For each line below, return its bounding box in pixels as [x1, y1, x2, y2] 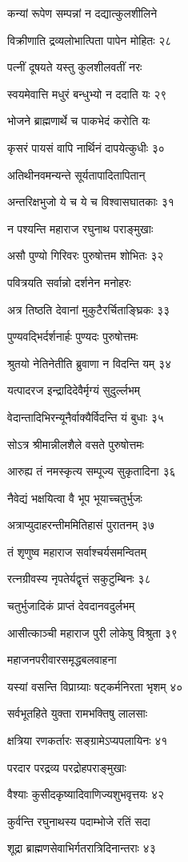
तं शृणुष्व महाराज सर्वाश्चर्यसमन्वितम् [7, 543, 146, 560]
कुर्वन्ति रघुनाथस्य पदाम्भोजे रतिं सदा [7, 812, 150, 829]
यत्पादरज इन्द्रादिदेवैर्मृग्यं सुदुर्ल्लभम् [7, 382, 140, 399]
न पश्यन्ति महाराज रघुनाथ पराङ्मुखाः [7, 220, 154, 237]
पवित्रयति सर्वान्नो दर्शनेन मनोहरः [7, 273, 131, 290]
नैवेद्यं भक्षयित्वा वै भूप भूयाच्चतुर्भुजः [7, 489, 142, 506]
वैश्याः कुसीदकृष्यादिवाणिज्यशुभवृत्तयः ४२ [7, 786, 164, 803]
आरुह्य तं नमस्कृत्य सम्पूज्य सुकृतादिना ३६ [7, 463, 176, 480]
